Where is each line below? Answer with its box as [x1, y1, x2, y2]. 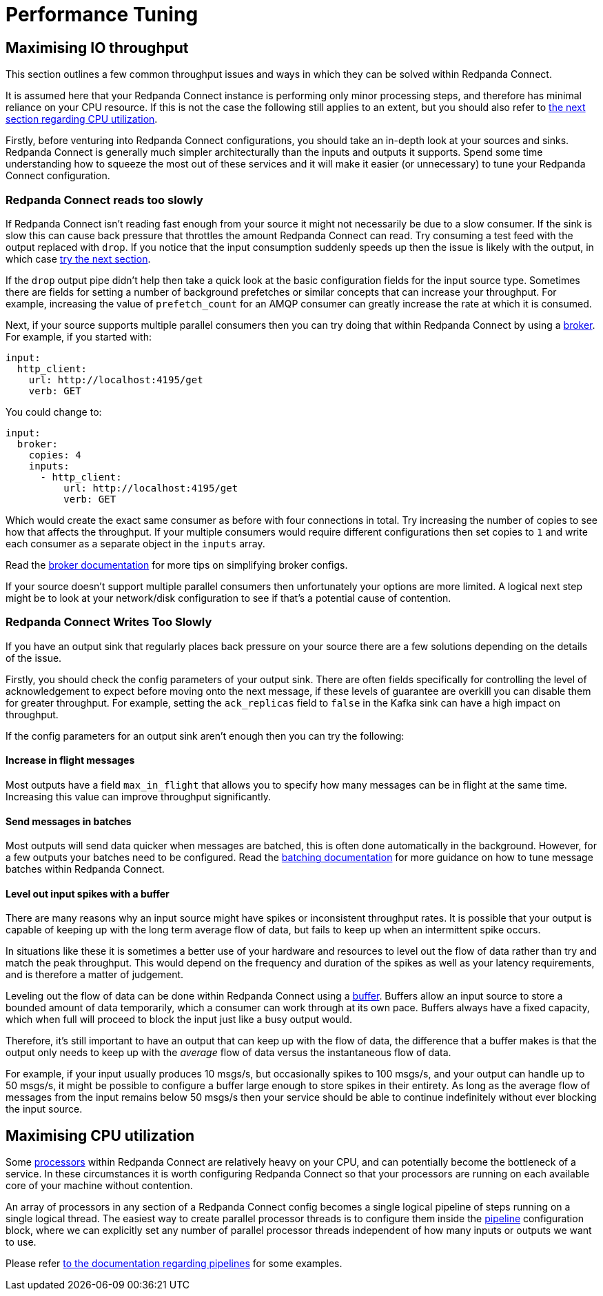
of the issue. [6, 651, 62, 664]
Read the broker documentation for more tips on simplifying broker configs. [6, 558, 348, 571]
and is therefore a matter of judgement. [6, 969, 184, 981]
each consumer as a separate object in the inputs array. [6, 537, 265, 549]
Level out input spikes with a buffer [6, 887, 170, 900]
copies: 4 [28, 449, 81, 460]
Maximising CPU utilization [6, 1126, 195, 1144]
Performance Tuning [6, 3, 198, 26]
